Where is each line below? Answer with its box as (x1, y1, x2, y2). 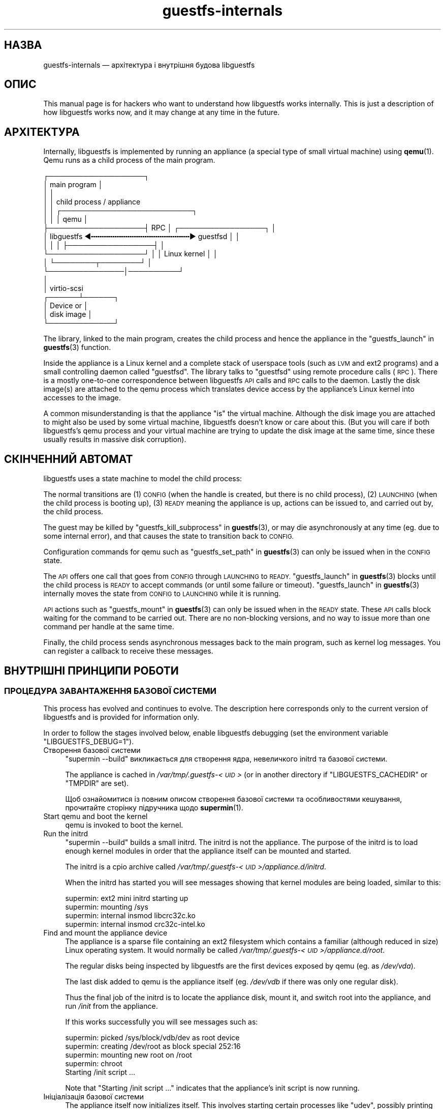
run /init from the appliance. (65, 1002, 158, 1011)
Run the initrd (43, 829, 88, 838)
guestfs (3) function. (43, 343, 111, 352)
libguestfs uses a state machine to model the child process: (43, 474, 242, 483)
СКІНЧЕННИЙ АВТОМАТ (4, 452, 133, 465)
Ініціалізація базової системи (43, 1092, 144, 1101)
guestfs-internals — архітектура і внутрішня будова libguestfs (43, 60, 255, 69)
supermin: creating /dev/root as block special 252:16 (65, 1042, 241, 1051)
